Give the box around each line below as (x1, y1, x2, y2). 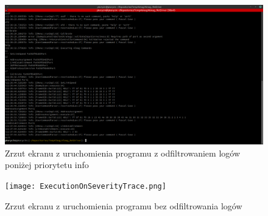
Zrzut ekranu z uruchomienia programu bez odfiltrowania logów (5, 199, 242, 212)
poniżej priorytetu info (5, 158, 89, 171)
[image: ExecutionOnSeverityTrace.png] (5, 182, 166, 191)
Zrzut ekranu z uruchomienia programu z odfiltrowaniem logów (5, 146, 241, 159)
